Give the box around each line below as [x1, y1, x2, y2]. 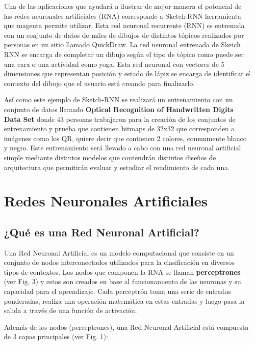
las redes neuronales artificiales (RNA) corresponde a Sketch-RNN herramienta [4, 10, 241, 21]
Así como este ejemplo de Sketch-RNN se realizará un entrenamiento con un [4, 94, 233, 105]
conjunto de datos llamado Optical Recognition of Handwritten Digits [4, 104, 233, 114]
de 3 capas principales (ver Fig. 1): [4, 331, 108, 342]
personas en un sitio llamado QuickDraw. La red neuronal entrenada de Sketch [4, 39, 241, 50]
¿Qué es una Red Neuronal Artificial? [4, 224, 200, 239]
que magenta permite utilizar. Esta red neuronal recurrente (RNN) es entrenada [4, 20, 245, 30]
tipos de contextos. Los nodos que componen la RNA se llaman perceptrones [4, 266, 241, 277]
